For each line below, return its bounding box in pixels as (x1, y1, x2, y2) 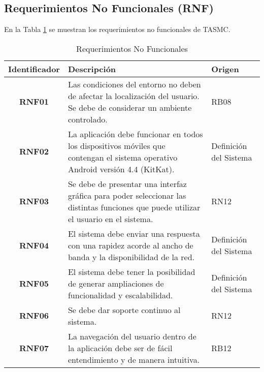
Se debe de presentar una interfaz (68, 177, 187, 190)
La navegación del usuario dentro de (68, 330, 196, 342)
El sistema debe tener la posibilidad (68, 265, 195, 277)
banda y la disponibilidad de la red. (68, 251, 195, 263)
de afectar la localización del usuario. (68, 89, 200, 102)
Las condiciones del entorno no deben (68, 78, 201, 90)
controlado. (68, 113, 108, 125)
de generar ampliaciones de (68, 277, 164, 289)
